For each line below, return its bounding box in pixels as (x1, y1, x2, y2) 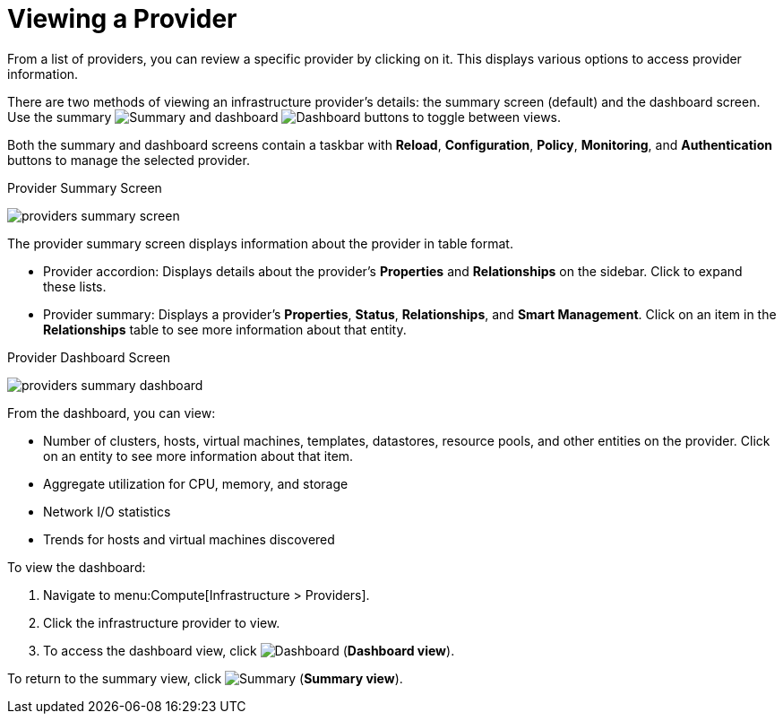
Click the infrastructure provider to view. (43, 614, 280, 630)
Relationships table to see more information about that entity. (43, 321, 407, 337)
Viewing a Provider (7, 4, 237, 34)
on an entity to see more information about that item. (43, 447, 354, 464)
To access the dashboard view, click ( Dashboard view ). (43, 642, 455, 658)
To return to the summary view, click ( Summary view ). (7, 670, 403, 686)
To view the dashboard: (7, 559, 146, 575)
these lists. (43, 278, 107, 294)
